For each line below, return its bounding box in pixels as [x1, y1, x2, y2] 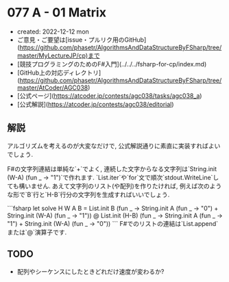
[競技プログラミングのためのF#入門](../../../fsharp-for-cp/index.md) [16, 60, 207, 68]
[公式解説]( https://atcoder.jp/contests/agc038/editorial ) [16, 100, 174, 108]
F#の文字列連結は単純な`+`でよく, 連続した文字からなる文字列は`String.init [7, 164, 217, 172]
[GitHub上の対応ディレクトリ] [16, 68, 101, 77]
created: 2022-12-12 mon [16, 27, 89, 36]
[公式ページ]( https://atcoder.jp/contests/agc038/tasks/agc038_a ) [16, 91, 202, 100]
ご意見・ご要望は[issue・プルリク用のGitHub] [16, 36, 147, 44]
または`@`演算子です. [7, 228, 67, 236]
